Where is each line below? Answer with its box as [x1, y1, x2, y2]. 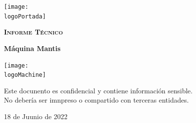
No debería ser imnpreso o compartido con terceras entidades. [4, 95, 189, 105]
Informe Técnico [4, 27, 63, 37]
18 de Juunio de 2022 [4, 111, 68, 121]
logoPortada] [4, 13, 46, 20]
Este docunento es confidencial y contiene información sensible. [4, 85, 193, 95]
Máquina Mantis [4, 43, 61, 53]
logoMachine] [4, 71, 46, 79]
